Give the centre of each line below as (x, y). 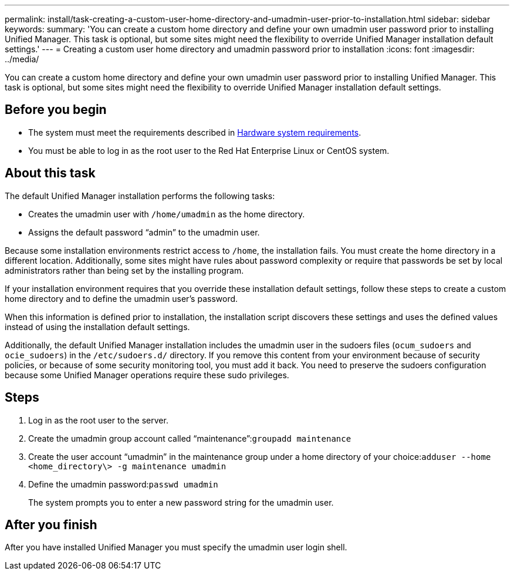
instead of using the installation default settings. (97, 327)
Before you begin (56, 110)
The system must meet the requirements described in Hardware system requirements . (195, 132)
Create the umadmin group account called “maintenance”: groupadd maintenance (190, 438)
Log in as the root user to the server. (98, 420)
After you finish (51, 524)
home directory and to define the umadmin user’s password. (121, 298)
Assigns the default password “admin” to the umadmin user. (144, 232)
